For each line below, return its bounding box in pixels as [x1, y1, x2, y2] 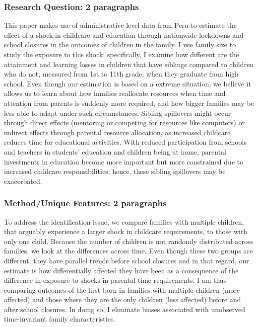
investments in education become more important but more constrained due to [4, 156, 244, 166]
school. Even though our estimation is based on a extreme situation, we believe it [4, 78, 252, 88]
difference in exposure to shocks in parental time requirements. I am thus [4, 275, 227, 285]
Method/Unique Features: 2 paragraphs [4, 197, 167, 209]
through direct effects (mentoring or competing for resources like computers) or [4, 117, 245, 128]
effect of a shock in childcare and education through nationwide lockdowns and [4, 29, 244, 40]
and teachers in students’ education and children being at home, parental [4, 146, 226, 157]
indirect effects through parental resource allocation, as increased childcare [4, 127, 231, 137]
